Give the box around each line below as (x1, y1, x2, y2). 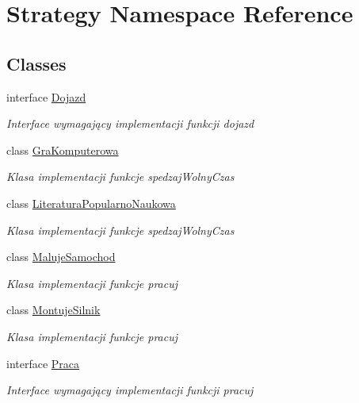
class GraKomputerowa (6, 141, 119, 158)
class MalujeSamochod (6, 248, 116, 265)
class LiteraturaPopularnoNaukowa (6, 194, 176, 211)
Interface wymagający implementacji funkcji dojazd (6, 115, 254, 132)
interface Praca (6, 355, 80, 371)
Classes (6, 51, 67, 75)
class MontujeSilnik (6, 301, 101, 318)
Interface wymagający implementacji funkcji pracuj (6, 382, 254, 398)
